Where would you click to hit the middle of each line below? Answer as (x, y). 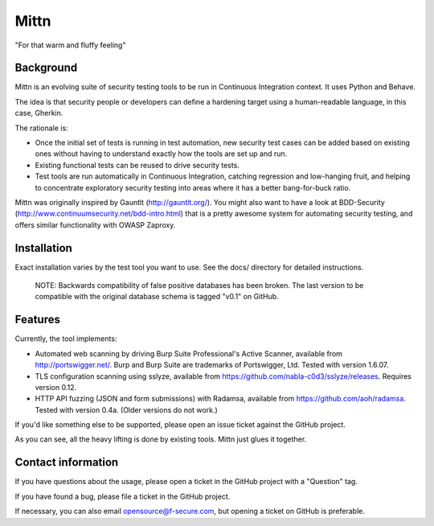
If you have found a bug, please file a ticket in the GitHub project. (123, 496)
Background (46, 68)
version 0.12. (55, 387)
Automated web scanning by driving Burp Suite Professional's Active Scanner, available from (189, 353)
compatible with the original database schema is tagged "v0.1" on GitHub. (157, 297)
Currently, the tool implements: (66, 339)
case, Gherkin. (39, 113)
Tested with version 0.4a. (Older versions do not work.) (126, 409)
